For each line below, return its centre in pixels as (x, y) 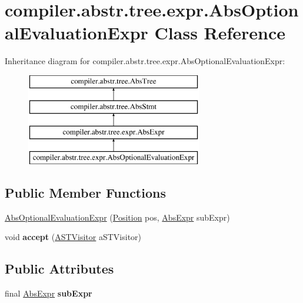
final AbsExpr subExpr (49, 293)
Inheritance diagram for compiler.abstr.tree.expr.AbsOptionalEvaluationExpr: (145, 61)
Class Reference (220, 33)
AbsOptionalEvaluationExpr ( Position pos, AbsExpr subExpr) (117, 217)
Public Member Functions (85, 193)
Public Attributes (59, 269)
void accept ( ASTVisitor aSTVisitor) (73, 237)
